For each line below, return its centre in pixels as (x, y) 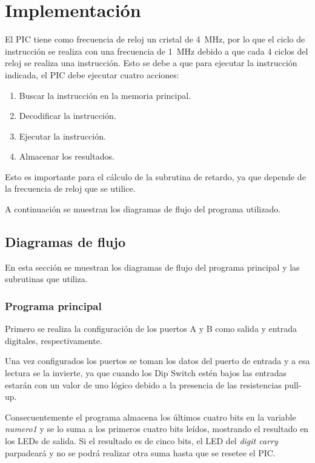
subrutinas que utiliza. (46, 279)
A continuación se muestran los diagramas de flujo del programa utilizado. (143, 209)
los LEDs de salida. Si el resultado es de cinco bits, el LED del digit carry (141, 441)
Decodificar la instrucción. (68, 116)
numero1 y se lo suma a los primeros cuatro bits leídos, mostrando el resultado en (157, 429)
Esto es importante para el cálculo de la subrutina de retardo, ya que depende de (155, 176)
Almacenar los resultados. (67, 156)
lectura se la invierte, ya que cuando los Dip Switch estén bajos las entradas (146, 373)
